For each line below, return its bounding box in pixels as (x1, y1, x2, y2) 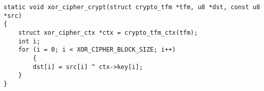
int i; (18, 37, 40, 45)
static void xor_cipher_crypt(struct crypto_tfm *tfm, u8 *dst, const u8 (4, 4, 260, 11)
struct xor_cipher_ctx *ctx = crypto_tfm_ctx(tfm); (18, 29, 198, 36)
